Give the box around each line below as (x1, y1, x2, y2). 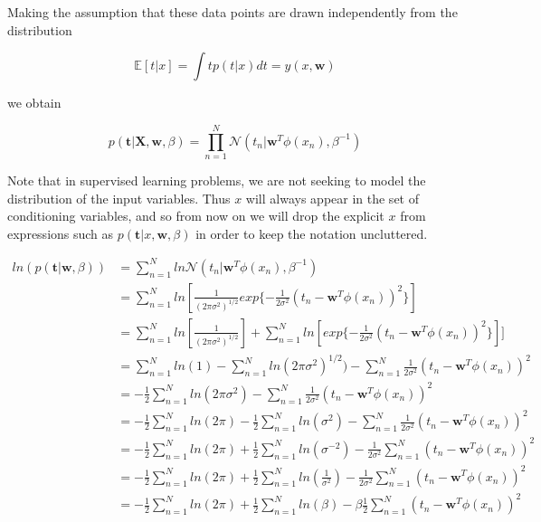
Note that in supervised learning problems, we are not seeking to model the (7, 170, 426, 189)
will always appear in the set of (245, 188, 419, 207)
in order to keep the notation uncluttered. (195, 223, 428, 242)
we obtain (7, 93, 62, 112)
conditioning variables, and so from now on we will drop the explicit (7, 206, 384, 225)
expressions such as (7, 223, 114, 242)
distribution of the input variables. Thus (7, 188, 231, 207)
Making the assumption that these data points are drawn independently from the (7, 3, 458, 21)
